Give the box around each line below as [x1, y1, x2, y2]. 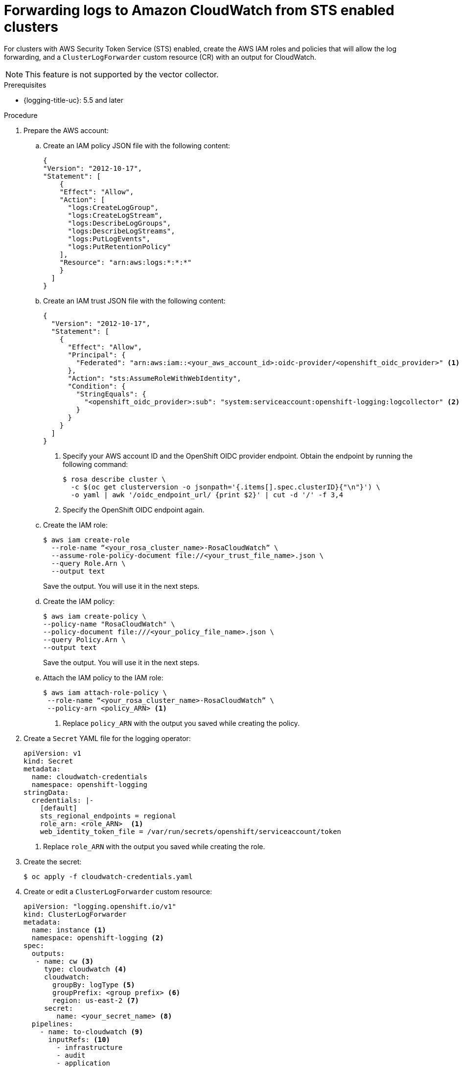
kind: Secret [23, 757, 73, 765]
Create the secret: [23, 857, 82, 866]
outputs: [31, 949, 65, 957]
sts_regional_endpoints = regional [40, 812, 176, 820]
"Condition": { [68, 382, 126, 390]
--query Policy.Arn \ [43, 635, 126, 644]
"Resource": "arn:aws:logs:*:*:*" [59, 258, 192, 266]
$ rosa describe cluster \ [63, 475, 166, 483]
